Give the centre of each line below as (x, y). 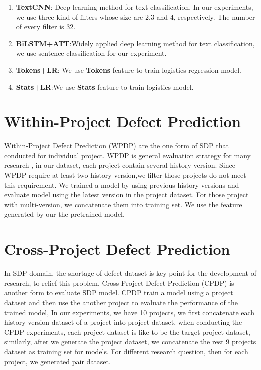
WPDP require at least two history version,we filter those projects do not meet (125, 175)
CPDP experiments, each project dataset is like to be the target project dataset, (127, 332)
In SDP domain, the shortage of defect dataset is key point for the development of (130, 273)
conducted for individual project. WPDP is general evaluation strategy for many (127, 155)
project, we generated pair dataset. (57, 361)
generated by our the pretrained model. (64, 214)
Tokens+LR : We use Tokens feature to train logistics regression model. (128, 70)
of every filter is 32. (46, 26)
